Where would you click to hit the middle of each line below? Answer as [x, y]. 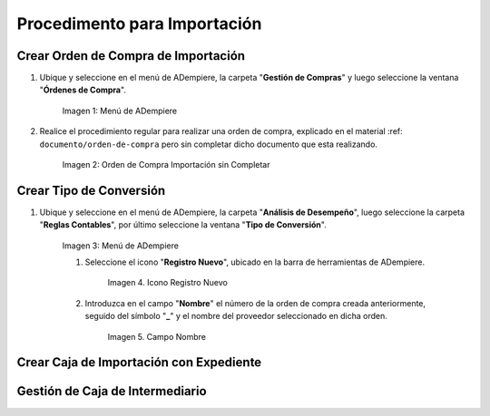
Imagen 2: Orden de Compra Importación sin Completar [166, 165]
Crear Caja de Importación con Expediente [139, 363]
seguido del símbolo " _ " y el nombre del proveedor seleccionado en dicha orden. [236, 316]
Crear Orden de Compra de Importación [131, 56]
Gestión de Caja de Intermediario [112, 391]
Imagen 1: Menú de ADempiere [119, 111]
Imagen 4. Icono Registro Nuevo [168, 283]
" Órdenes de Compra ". [83, 90]
